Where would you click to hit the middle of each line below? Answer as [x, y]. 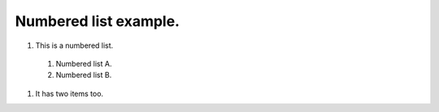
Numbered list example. [98, 21]
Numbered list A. [84, 63]
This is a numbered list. [74, 45]
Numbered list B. [84, 75]
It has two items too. [70, 93]
